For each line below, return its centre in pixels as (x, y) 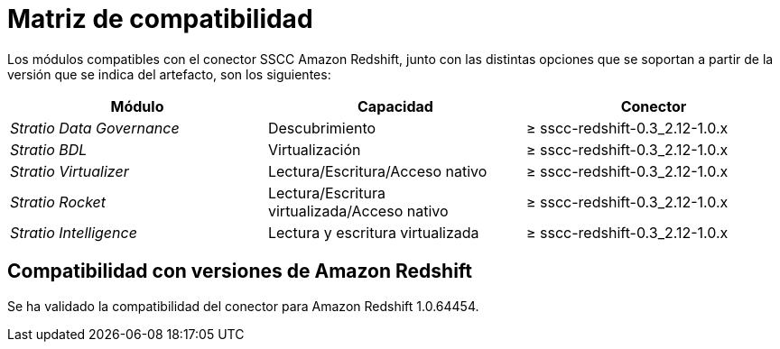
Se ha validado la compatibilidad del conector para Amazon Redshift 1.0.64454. (243, 306)
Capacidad (395, 106)
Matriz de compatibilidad (160, 19)
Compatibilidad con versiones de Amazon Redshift (240, 271)
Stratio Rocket (58, 202)
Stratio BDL (49, 149)
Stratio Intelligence (74, 232)
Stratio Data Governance (95, 128)
